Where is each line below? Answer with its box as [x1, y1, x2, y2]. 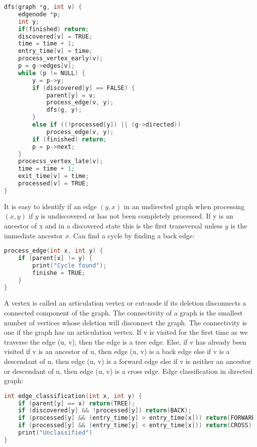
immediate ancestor [4, 230, 63, 240]
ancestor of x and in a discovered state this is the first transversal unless [4, 220, 223, 230]
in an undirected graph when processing [124, 201, 245, 211]
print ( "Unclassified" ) [18, 429, 93, 437]
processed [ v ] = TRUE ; [18, 180, 89, 187]
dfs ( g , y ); [46, 106, 82, 114]
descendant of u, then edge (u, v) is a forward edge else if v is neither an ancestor [4, 356, 251, 366]
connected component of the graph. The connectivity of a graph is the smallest [4, 307, 243, 317]
